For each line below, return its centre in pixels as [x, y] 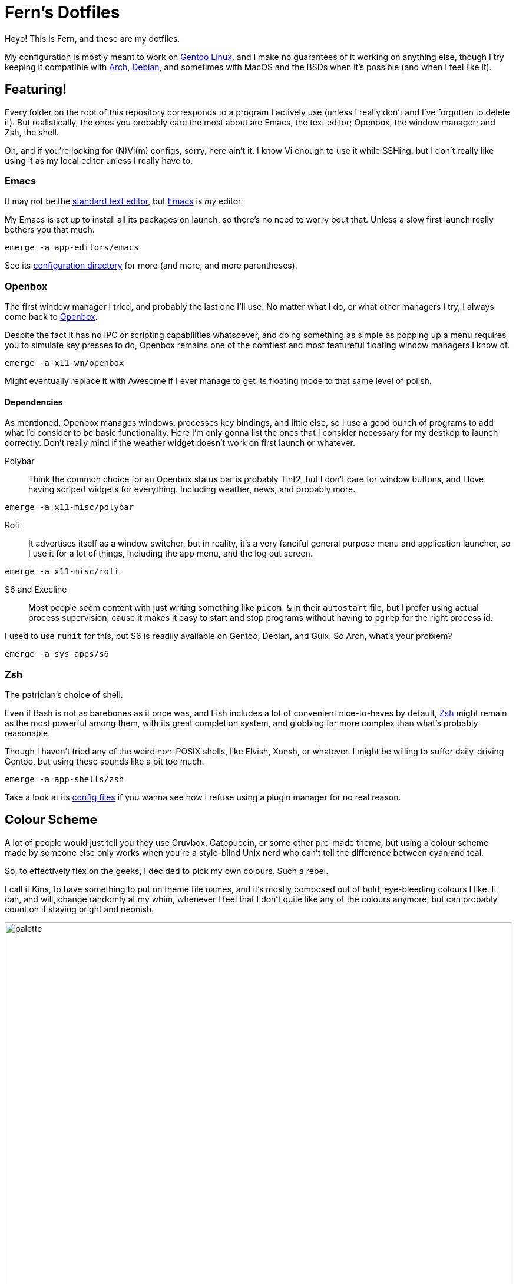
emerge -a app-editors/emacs [72, 248]
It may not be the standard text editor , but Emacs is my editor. [124, 201]
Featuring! [36, 90]
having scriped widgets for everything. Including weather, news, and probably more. [192, 489]
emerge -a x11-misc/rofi [62, 572]
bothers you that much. [50, 230]
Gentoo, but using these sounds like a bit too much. [105, 762]
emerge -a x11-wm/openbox [64, 363]
